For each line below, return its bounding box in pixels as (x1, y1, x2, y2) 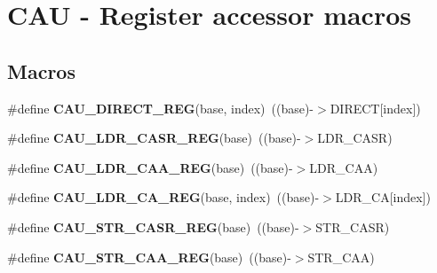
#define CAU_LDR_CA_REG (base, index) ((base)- (7, 188, 320, 207)
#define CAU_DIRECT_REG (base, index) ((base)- (7, 98, 314, 117)
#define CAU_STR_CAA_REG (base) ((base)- (7, 247, 291, 266)
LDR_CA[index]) (335, 188, 431, 207)
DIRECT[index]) (330, 98, 421, 117)
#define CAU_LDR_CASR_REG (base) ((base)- (7, 129, 301, 147)
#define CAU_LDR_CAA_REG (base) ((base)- (7, 158, 293, 176)
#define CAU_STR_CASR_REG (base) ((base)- (7, 217, 299, 236)
